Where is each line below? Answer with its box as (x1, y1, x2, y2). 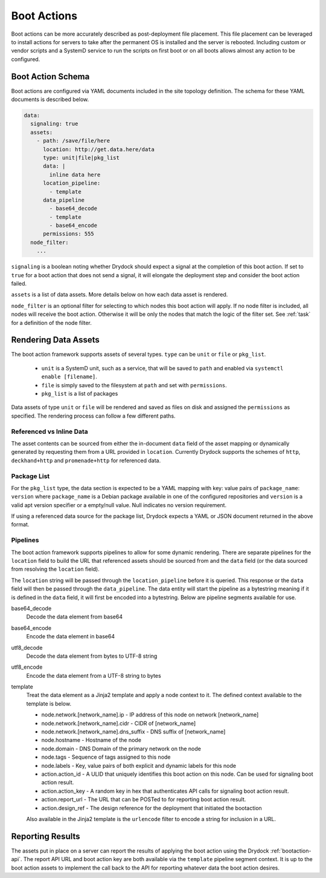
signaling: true (30, 120, 78, 127)
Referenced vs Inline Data (11, 427, 89, 436)
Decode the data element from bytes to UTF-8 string (26, 652, 158, 660)
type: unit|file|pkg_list (43, 154, 120, 161)
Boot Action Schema (11, 71, 90, 82)
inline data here (49, 171, 101, 178)
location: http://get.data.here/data (43, 146, 155, 152)
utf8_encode (11, 663, 43, 671)
